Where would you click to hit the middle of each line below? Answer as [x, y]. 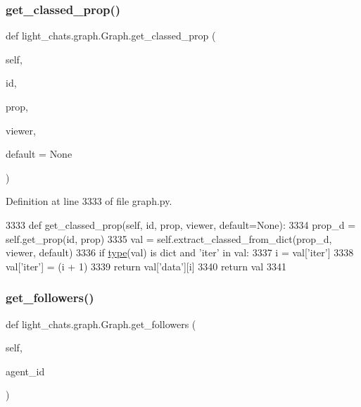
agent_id [25, 371]
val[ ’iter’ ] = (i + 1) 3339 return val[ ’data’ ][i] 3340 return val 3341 [146, 266]
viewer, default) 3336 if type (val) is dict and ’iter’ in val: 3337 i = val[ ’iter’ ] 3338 [180, 252]
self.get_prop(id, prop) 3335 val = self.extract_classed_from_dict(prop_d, [169, 238]
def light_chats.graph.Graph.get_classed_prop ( [111, 36]
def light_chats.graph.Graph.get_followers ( [101, 324]
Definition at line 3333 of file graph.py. [89, 201]
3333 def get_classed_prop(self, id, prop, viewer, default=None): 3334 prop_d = [181, 224]
